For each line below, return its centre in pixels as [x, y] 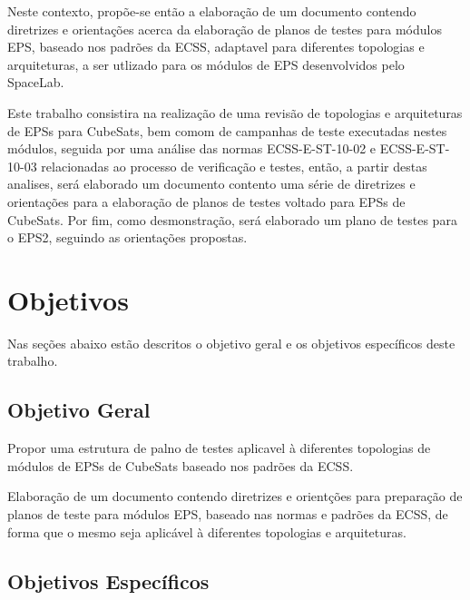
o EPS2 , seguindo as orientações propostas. [127, 237]
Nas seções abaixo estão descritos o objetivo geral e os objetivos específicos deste [231, 343]
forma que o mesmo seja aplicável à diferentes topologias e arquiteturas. [207, 531]
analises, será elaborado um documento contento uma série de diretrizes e [211, 184]
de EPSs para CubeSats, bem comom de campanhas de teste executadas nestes [227, 130]
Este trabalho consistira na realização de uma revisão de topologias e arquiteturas [235, 112]
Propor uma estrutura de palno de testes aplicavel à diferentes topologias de [219, 448]
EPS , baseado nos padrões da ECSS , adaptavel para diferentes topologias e [216, 47]
